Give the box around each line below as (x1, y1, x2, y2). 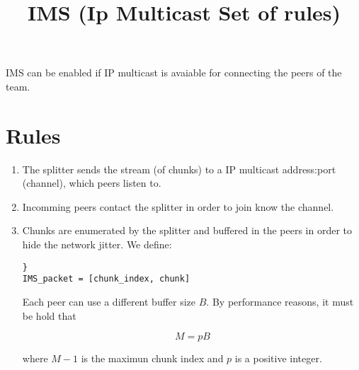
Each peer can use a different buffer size (22, 294, 196, 308)
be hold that (22, 308, 76, 323)
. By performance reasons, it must (206, 294, 354, 308)
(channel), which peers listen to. (22, 175, 161, 190)
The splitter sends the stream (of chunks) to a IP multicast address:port (22, 161, 336, 176)
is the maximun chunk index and (81, 351, 224, 366)
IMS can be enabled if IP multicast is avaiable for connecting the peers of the (6, 65, 342, 80)
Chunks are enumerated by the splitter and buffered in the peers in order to (22, 223, 353, 238)
